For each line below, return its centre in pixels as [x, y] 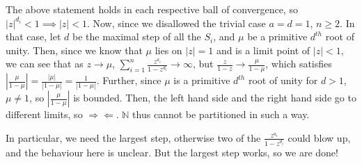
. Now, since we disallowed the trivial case [176, 23]
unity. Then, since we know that [74, 50]
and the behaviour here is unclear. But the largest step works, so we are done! [172, 152]
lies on [168, 50]
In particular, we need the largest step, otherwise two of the [133, 137]
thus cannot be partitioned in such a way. [221, 114]
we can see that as [45, 64]
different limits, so [44, 114]
